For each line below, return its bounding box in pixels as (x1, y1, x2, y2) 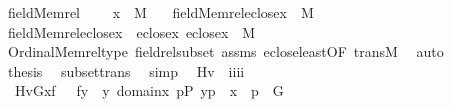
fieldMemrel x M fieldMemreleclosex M (7, 2, 314, 22)
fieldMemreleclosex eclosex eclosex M (7, 21, 256, 42)
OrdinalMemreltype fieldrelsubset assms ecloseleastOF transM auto (7, 41, 444, 62)
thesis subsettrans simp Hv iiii (7, 60, 245, 81)
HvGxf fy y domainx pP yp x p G (14, 80, 284, 101)
